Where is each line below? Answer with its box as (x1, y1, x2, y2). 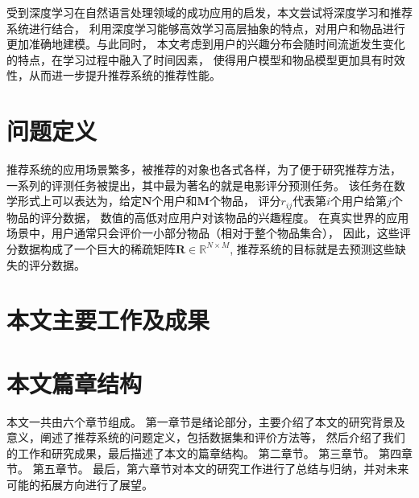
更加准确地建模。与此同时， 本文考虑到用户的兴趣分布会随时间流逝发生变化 (6, 35, 405, 52)
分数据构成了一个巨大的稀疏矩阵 (6, 240, 176, 257)
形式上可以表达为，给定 (17, 192, 142, 209)
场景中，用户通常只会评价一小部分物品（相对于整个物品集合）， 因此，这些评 (6, 224, 411, 241)
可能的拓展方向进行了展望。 (6, 475, 153, 492)
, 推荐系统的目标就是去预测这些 (230, 240, 395, 257)
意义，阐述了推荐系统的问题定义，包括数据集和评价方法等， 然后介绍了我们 (6, 429, 405, 446)
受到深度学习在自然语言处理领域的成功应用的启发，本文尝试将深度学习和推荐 (6, 4, 413, 20)
